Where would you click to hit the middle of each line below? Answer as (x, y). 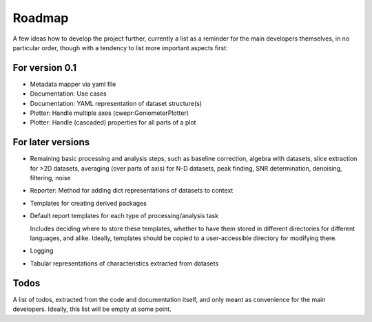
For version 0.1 (45, 68)
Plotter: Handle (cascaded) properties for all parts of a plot (113, 122)
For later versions (51, 142)
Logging (42, 250)
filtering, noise (51, 178)
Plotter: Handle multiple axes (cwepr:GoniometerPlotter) (110, 113)
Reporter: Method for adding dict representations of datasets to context (132, 191)
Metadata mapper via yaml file (73, 84)
